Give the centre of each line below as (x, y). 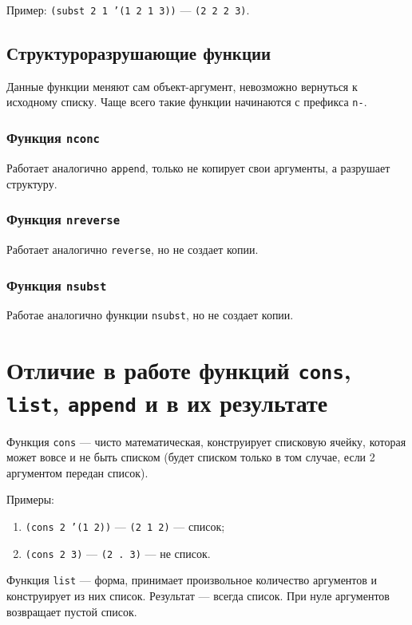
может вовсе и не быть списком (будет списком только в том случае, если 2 (191, 457)
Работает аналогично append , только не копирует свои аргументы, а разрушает (198, 167)
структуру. (32, 183)
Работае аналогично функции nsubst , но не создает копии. (150, 315)
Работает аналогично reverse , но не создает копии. (133, 249)
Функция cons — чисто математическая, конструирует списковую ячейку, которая (206, 441)
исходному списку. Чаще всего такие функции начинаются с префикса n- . (187, 102)
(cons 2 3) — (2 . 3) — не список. (118, 553)
